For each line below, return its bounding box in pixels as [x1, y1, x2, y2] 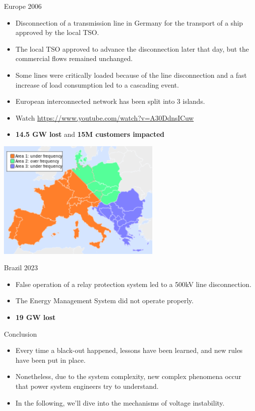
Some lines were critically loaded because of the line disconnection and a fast [15, 69, 247, 80]
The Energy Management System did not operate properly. [15, 295, 194, 306]
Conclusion [4, 328, 37, 339]
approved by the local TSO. [15, 27, 99, 37]
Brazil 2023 [4, 262, 38, 273]
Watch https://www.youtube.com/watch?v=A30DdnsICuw [15, 112, 194, 123]
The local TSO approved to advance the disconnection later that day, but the [15, 43, 249, 54]
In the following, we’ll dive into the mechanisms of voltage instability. [15, 397, 225, 408]
